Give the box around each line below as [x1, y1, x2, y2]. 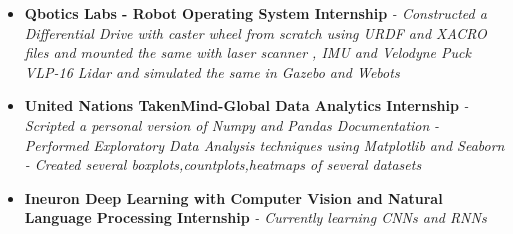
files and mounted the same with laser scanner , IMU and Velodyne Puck [24, 42, 471, 63]
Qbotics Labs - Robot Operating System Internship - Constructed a [24, 3, 487, 23]
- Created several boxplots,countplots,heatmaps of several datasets [24, 154, 422, 175]
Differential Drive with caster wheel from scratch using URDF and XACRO [24, 22, 487, 43]
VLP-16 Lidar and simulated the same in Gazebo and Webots [24, 61, 400, 82]
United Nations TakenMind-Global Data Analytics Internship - [24, 95, 469, 116]
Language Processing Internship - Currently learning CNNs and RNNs [24, 207, 487, 228]
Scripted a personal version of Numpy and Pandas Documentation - [24, 114, 440, 135]
